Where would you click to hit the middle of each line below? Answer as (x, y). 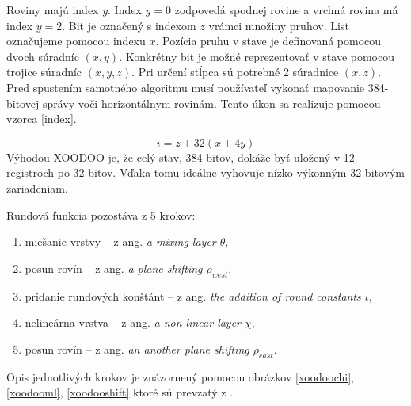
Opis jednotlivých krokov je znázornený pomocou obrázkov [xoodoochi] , (180, 376)
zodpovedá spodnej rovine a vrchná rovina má (286, 10)
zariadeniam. (37, 188)
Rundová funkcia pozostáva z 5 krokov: (101, 214)
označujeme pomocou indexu (76, 41)
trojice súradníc (44, 72)
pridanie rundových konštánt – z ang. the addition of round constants (193, 295)
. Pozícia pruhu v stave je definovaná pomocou (268, 41)
